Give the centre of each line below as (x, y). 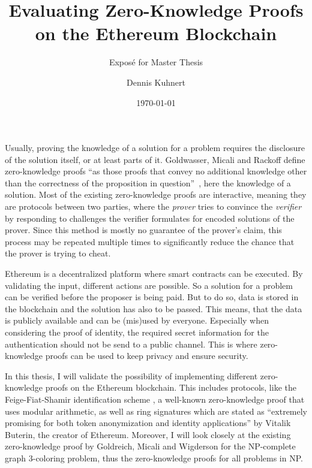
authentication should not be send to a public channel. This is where (131, 344)
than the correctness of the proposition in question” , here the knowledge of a (148, 182)
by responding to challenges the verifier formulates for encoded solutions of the (150, 218)
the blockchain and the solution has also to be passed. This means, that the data (154, 308)
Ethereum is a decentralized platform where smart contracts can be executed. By (154, 274)
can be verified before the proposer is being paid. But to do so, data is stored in (152, 297)
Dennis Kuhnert (156, 82)
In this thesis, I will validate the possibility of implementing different (131, 375)
